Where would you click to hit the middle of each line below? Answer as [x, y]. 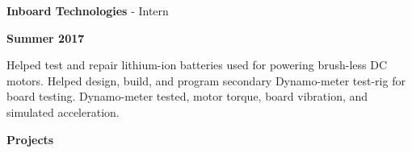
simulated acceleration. [63, 112]
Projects [30, 139]
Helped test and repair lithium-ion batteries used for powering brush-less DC [197, 65]
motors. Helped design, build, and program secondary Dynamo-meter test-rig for [206, 80]
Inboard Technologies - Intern [88, 10]
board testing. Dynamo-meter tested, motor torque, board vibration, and [187, 96]
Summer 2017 [46, 37]
